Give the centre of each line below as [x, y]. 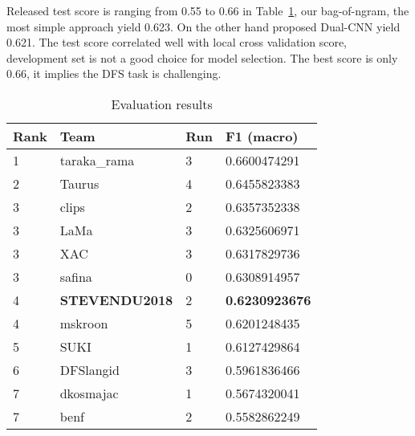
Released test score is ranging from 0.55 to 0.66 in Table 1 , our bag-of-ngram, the [208, 10]
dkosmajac [89, 393]
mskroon [84, 323]
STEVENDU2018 [116, 299]
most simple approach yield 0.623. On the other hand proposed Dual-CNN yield [203, 26]
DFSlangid [90, 369]
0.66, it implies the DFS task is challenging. [114, 73]
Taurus [79, 183]
